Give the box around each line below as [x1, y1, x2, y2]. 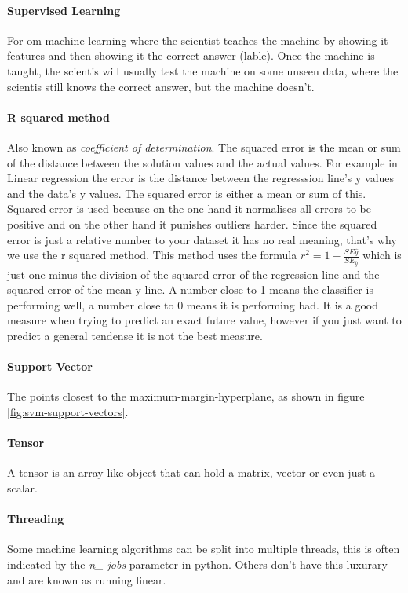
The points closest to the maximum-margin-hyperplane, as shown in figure [7, 388, 365, 404]
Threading [7, 511, 64, 527]
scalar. [7, 480, 38, 496]
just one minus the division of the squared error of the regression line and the [7, 265, 380, 282]
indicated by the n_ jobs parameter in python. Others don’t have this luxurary [7, 556, 388, 573]
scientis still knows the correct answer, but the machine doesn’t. [7, 78, 315, 94]
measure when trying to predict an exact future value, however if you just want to [7, 312, 402, 328]
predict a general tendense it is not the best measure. [7, 328, 263, 344]
